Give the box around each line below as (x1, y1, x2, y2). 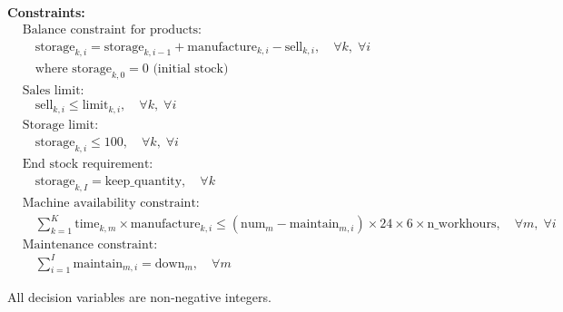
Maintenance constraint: (22, 239, 158, 252)
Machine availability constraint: (22, 196, 200, 210)
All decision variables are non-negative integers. (7, 288, 272, 307)
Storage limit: (22, 118, 99, 132)
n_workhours (427, 218, 497, 231)
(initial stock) (153, 63, 229, 76)
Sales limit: (22, 84, 84, 98)
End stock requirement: (22, 157, 153, 171)
